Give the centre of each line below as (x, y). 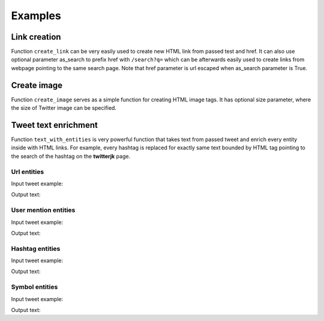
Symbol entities (34, 287)
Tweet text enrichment (55, 125)
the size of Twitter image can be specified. (64, 108)
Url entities (28, 172)
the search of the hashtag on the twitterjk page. (71, 156)
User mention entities (43, 210)
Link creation (36, 37)
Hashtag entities (36, 248)
